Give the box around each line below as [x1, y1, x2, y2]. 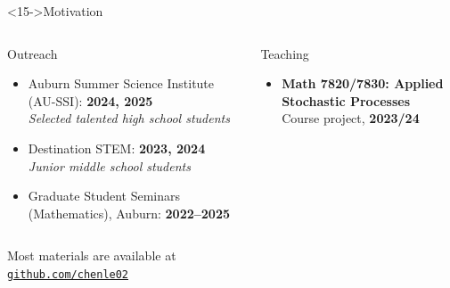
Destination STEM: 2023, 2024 [28, 138, 206, 157]
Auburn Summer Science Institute [28, 74, 215, 93]
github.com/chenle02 [7, 267, 129, 281]
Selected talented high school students [28, 109, 230, 128]
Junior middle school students [28, 156, 191, 175]
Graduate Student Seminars [28, 186, 181, 205]
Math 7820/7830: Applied [282, 74, 444, 93]
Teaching [260, 44, 309, 62]
